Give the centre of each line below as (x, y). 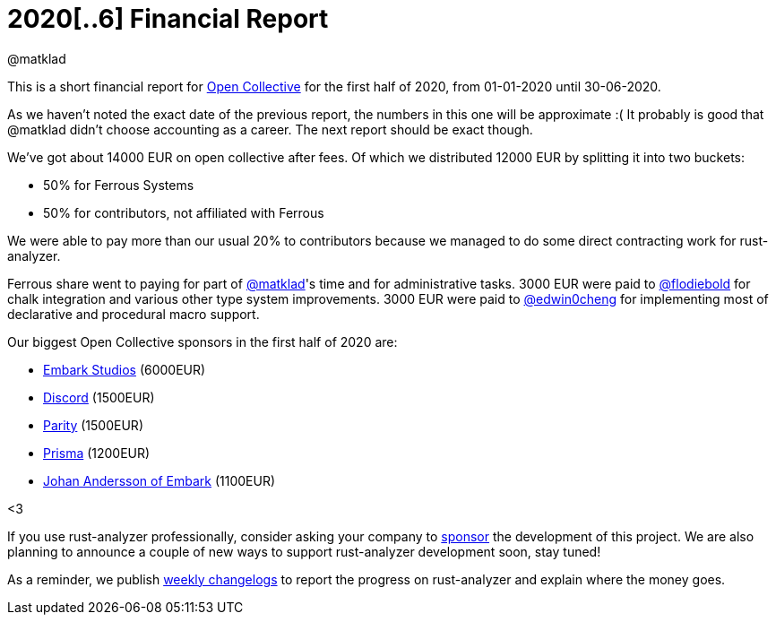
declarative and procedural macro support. (134, 314)
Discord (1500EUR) (99, 397)
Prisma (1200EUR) (97, 453)
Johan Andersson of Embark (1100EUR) (160, 480)
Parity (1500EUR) (93, 425)
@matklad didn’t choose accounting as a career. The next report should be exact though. (270, 129)
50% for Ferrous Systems (119, 185)
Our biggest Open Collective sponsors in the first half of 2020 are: (203, 341)
